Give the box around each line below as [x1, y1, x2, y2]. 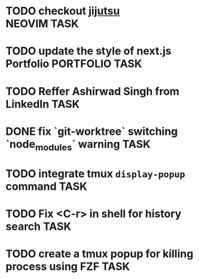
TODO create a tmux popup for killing [5, 247, 194, 260]
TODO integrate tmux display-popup [5, 166, 186, 180]
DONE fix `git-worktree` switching [5, 125, 178, 138]
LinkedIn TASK [5, 97, 80, 111]
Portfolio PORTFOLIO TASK [5, 57, 142, 71]
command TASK [5, 180, 87, 193]
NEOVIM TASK [5, 17, 79, 31]
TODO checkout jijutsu [5, 4, 120, 18]
